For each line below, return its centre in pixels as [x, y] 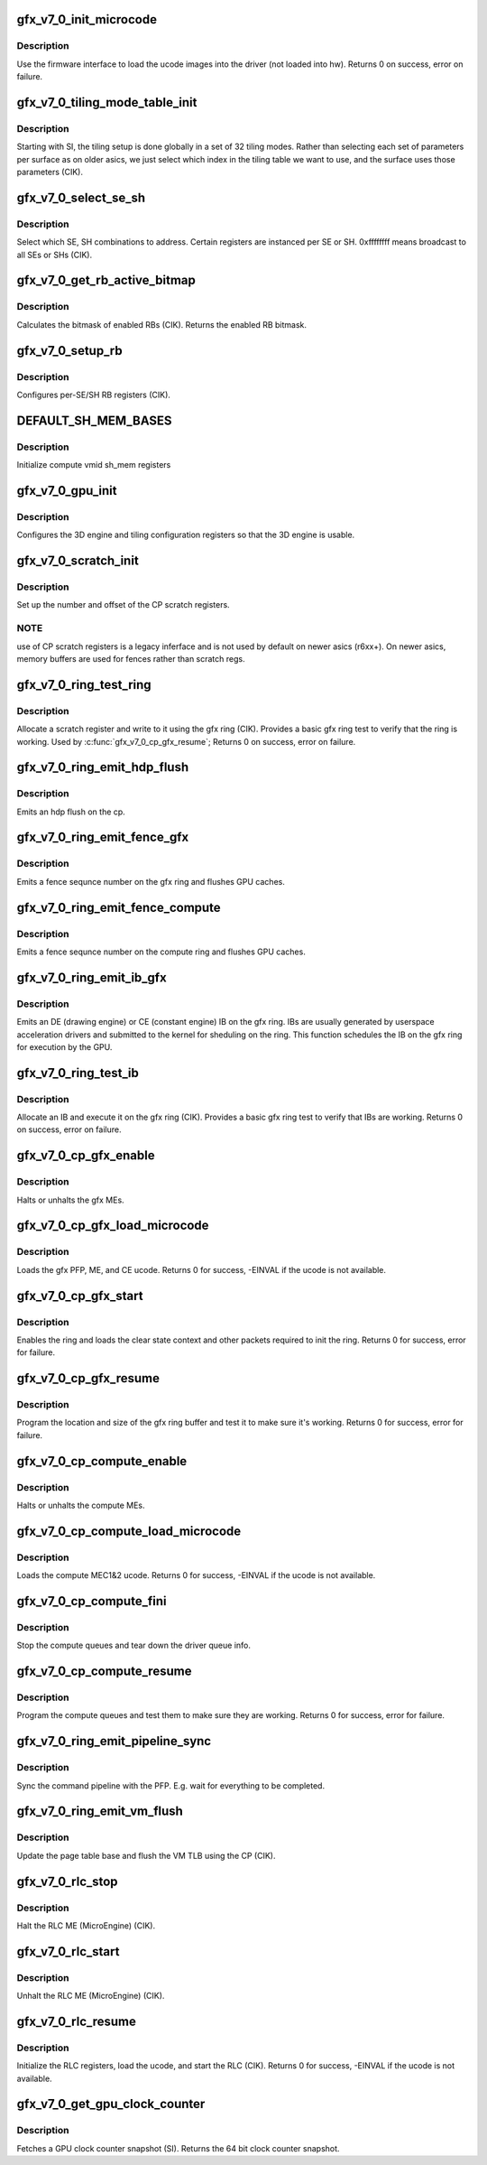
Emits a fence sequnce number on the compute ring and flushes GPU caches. [161, 952]
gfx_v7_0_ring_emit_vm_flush [100, 1812]
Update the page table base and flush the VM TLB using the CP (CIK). [146, 1855]
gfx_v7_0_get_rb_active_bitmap [106, 280]
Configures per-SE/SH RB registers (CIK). [94, 395]
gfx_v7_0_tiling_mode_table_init [107, 102]
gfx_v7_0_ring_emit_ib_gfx [92, 977]
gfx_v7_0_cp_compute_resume [104, 1672]
